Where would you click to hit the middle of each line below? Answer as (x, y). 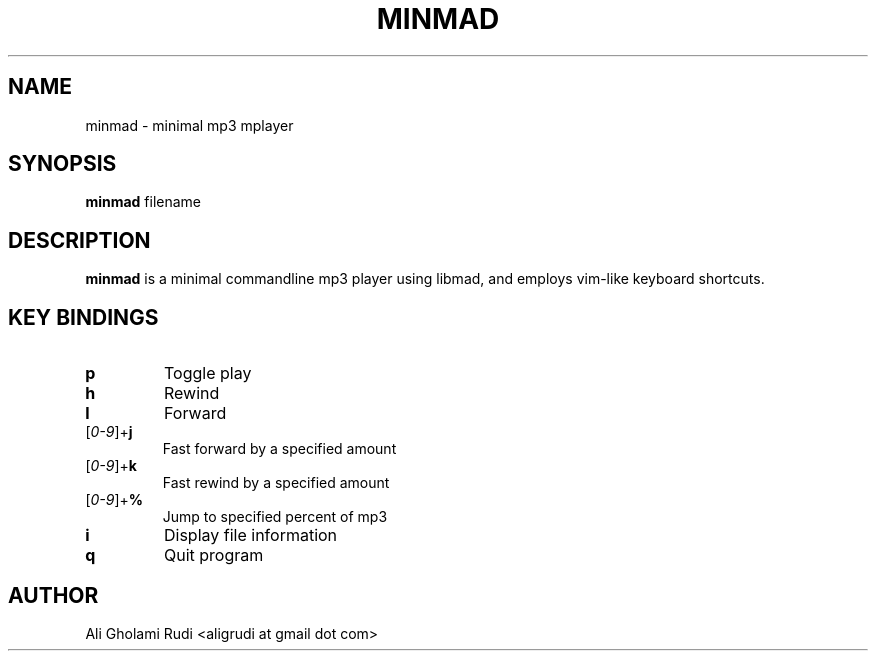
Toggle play (207, 373)
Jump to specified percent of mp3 (275, 517)
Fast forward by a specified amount (279, 449)
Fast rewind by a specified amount (276, 483)
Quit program (213, 555)
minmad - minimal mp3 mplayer (189, 125)
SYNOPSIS (62, 164)
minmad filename (143, 202)
